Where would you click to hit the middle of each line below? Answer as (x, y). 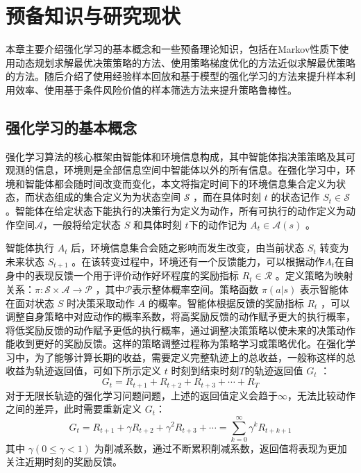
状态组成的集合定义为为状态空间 (107, 197)
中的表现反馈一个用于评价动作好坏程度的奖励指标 (127, 275)
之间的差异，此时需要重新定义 (74, 409)
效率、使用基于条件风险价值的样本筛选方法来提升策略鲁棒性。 (156, 89)
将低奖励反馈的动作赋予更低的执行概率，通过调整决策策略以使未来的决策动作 (180, 330)
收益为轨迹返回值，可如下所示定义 (83, 371)
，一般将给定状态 (82, 224)
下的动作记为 (218, 224)
